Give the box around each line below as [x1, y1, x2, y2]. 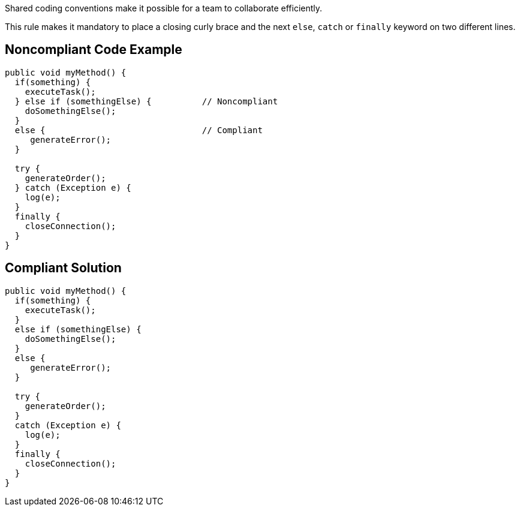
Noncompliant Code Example [5, 42, 182, 58]
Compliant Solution [5, 260, 122, 276]
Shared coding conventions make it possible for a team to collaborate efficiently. [5, 3, 323, 13]
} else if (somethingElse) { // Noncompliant [14, 96, 278, 106]
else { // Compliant [14, 125, 263, 135]
